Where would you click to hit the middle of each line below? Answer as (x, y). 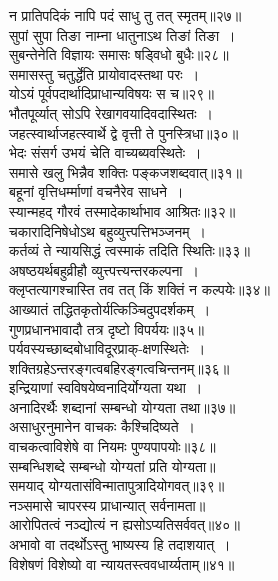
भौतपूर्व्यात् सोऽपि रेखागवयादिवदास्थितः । (111, 112)
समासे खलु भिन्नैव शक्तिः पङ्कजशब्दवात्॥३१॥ (126, 171)
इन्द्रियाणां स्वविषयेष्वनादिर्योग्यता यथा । (106, 387)
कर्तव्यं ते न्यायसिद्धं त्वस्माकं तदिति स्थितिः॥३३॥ (129, 250)
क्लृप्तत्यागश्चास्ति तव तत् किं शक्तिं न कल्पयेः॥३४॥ (139, 289)
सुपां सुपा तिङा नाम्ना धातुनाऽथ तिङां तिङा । (122, 34)
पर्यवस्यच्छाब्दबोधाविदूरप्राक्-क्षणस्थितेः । (107, 348)
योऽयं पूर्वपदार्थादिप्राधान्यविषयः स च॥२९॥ (111, 93)
